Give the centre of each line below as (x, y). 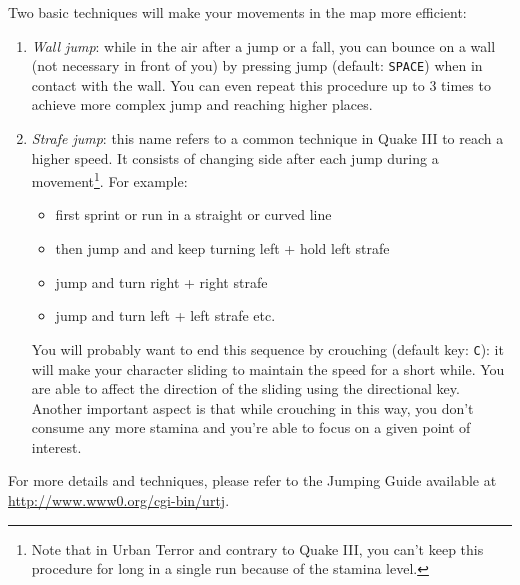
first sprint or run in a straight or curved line (193, 214)
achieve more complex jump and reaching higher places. (202, 104)
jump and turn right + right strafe (161, 281)
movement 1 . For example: (109, 179)
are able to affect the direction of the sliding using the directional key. (245, 388)
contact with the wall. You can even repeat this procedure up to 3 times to (261, 84)
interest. (56, 446)
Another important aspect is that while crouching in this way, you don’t (252, 407)
